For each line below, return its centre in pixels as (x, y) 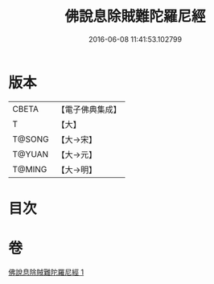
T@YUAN (31, 154)
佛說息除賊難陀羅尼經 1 (46, 272)
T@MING (30, 169)
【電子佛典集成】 (89, 109)
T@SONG (31, 139)
